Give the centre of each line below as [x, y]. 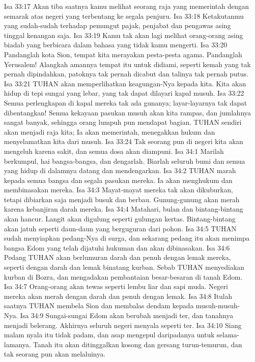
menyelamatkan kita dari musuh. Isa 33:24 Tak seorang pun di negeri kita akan [124, 141]
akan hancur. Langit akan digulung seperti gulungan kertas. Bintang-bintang [120, 219]
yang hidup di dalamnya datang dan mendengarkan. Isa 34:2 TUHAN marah [120, 170]
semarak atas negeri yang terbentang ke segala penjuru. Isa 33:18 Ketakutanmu [124, 16]
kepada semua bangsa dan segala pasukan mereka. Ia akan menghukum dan [118, 180]
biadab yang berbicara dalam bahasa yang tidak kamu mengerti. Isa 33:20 [116, 45]
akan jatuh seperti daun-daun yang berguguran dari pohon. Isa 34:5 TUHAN [120, 228]
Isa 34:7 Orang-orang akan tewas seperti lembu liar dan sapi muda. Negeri [116, 286]
